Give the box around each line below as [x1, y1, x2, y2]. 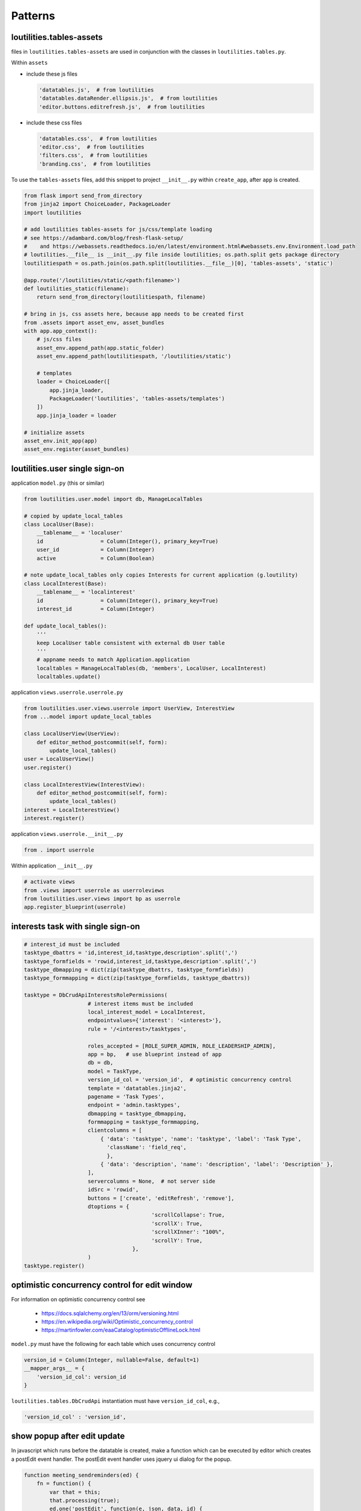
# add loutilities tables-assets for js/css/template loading [24, 226, 212, 233]
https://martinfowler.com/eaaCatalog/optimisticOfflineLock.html [41, 1327, 201, 1334]
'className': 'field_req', [106, 1144, 187, 1151]
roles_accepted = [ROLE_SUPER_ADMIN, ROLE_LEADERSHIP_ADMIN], [88, 1043, 276, 1049]
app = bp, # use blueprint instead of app [88, 1050, 222, 1058]
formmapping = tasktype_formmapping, [88, 1119, 200, 1125]
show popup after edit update [11, 1431, 125, 1441]
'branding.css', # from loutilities [39, 160, 151, 167]
